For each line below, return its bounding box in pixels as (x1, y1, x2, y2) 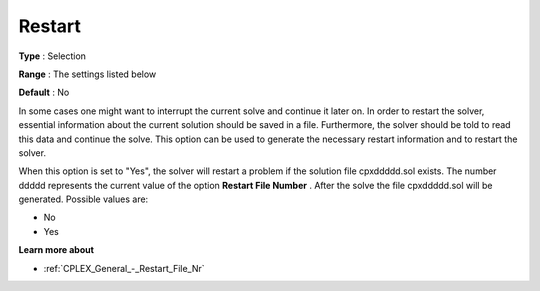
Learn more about (18, 244, 95, 256)
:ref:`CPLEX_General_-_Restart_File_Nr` (43, 262, 205, 274)
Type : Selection (18, 50, 87, 62)
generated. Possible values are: (18, 193, 149, 205)
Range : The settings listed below (18, 68, 157, 80)
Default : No (18, 86, 70, 99)
